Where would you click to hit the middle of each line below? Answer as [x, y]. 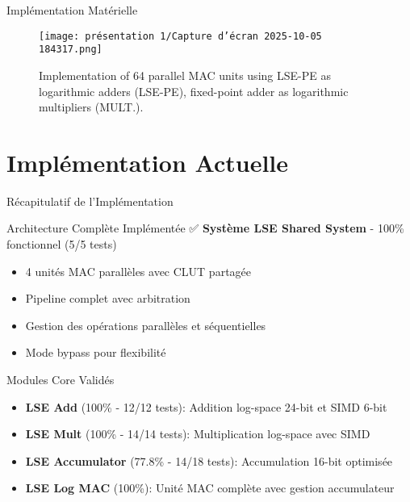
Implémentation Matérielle [72, 10]
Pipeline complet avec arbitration [108, 298]
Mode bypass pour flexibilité [96, 352]
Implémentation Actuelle [148, 162]
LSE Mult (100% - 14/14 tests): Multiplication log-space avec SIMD [198, 434]
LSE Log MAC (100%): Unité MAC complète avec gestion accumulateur [210, 488]
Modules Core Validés [61, 379]
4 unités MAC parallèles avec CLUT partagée [138, 271]
